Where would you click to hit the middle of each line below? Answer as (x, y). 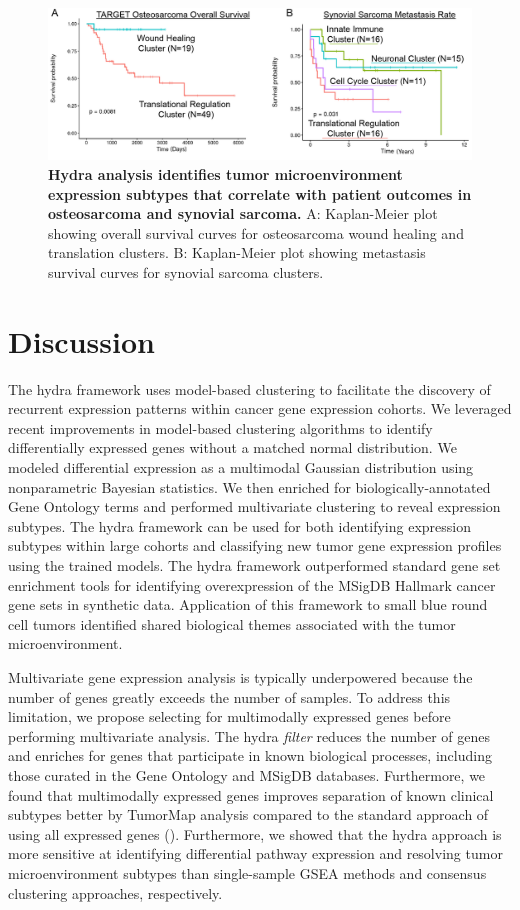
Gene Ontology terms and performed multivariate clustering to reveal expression (254, 506)
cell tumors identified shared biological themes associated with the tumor (232, 623)
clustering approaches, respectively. (115, 892)
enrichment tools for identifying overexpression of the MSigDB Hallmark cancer (252, 584)
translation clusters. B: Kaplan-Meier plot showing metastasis (237, 252)
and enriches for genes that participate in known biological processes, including (250, 755)
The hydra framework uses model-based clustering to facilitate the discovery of (249, 388)
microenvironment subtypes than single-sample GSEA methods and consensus (247, 872)
